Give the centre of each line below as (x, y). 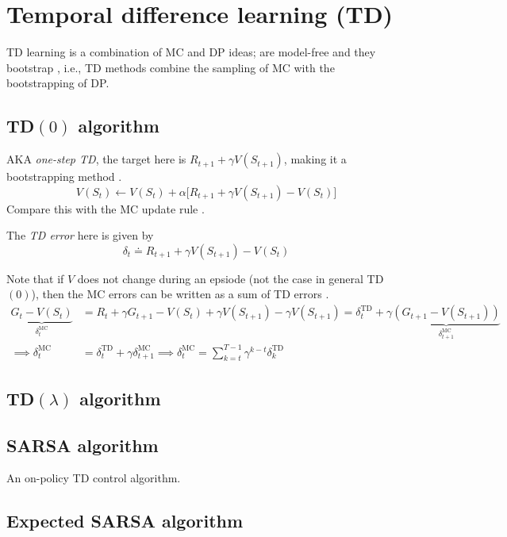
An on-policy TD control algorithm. (94, 478)
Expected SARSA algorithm (125, 521)
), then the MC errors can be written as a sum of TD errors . (180, 294)
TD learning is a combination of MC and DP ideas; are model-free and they (191, 52)
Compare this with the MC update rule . (106, 208)
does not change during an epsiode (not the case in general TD (230, 278)
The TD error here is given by (80, 235)
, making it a (315, 159)
